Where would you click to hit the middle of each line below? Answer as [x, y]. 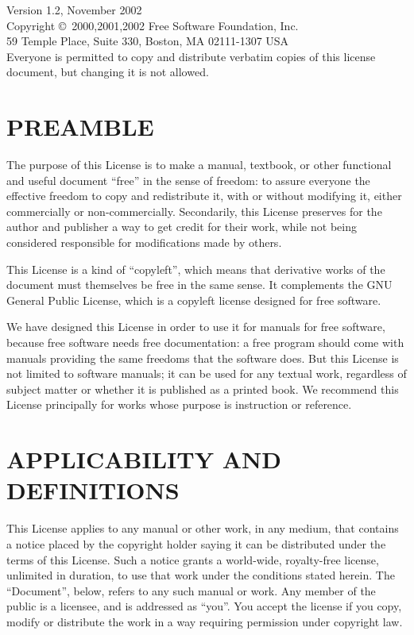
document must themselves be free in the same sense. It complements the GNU [199, 285]
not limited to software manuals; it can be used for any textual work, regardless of [207, 373]
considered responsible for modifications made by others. [144, 242]
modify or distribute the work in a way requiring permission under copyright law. [205, 621]
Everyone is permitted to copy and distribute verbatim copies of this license [191, 56]
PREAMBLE [80, 127]
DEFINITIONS [93, 490]
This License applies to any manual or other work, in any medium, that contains [203, 528]
